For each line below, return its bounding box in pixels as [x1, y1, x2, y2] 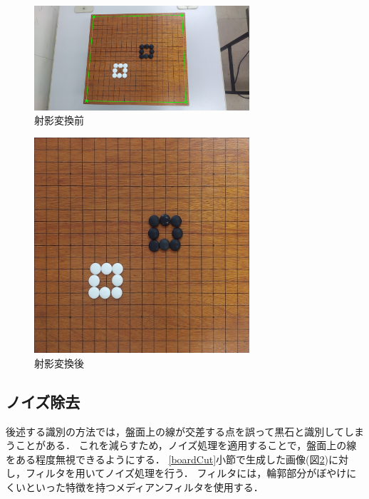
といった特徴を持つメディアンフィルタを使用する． [25, 480, 264, 495]
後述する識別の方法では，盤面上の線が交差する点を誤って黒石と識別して [6, 423, 344, 438]
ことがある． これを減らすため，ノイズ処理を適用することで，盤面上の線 [15, 438, 357, 453]
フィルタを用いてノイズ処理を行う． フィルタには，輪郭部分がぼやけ [25, 465, 347, 480]
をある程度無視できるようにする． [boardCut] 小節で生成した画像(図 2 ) [6, 451, 329, 466]
